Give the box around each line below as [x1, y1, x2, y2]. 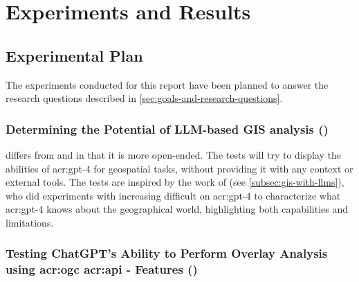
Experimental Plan [6, 44, 143, 66]
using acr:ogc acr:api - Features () [6, 261, 198, 278]
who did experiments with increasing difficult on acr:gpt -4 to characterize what [6, 188, 341, 202]
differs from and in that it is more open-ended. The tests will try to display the [6, 147, 342, 161]
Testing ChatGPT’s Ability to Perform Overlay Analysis [6, 245, 328, 262]
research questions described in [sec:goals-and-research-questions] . [6, 91, 283, 105]
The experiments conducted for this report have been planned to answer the [6, 77, 329, 91]
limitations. [6, 215, 54, 229]
